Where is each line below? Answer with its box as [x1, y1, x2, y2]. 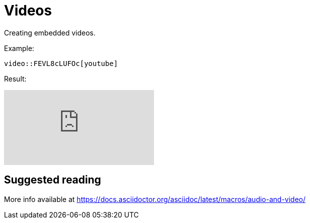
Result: [4, 74, 26, 83]
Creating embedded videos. [4, 28, 95, 37]
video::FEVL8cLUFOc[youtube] [4, 59, 118, 67]
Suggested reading [4, 173, 101, 186]
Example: [4, 43, 34, 52]
